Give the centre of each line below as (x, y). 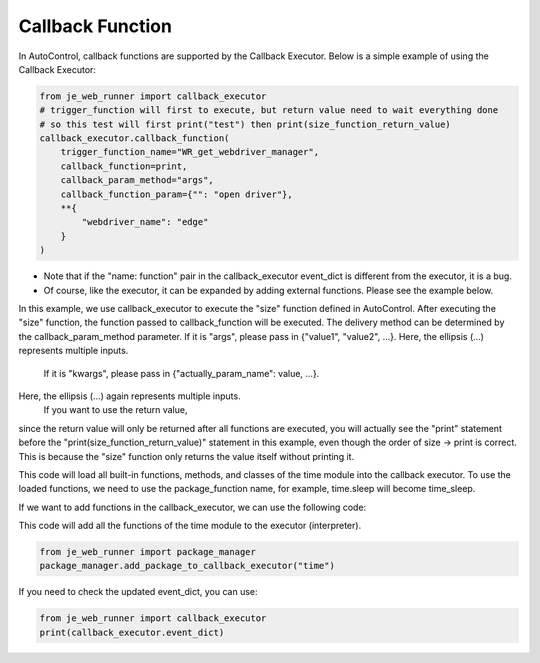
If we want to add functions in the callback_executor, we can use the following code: (192, 507)
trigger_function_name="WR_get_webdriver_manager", (190, 152)
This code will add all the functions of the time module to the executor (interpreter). (190, 526)
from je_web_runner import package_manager (148, 552)
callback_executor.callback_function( (134, 138)
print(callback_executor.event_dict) (132, 632)
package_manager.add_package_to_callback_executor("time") (187, 566)
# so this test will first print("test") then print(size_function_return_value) (245, 124)
